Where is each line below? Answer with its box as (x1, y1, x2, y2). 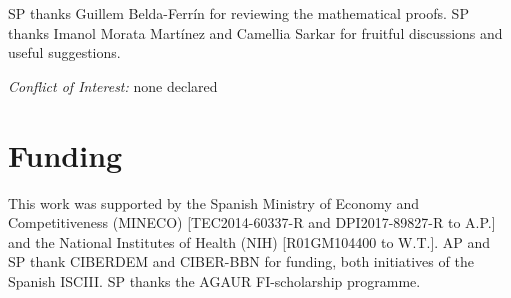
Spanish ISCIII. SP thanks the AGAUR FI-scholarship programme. (8, 270, 421, 291)
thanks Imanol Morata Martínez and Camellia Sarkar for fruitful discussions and (8, 22, 503, 43)
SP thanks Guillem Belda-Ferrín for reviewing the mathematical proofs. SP (8, 3, 469, 23)
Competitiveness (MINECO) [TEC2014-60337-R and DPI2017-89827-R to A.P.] (8, 212, 496, 233)
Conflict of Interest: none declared (8, 75, 218, 96)
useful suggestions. (8, 42, 121, 63)
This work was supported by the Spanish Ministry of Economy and (8, 192, 420, 213)
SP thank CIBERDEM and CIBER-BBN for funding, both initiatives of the (8, 251, 474, 272)
